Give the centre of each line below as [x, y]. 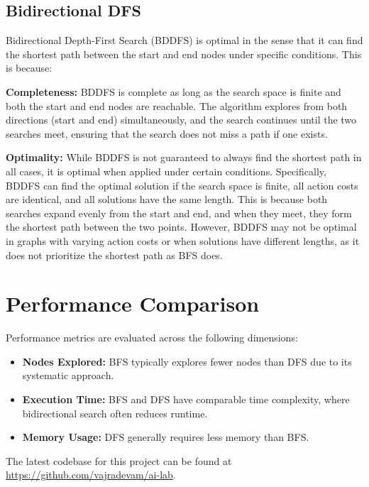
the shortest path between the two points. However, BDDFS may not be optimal [181, 227]
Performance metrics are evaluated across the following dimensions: [152, 338]
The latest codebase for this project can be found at [119, 460]
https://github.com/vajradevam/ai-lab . [91, 475]
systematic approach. [68, 375]
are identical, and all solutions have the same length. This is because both [167, 199]
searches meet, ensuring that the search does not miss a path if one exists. [167, 133]
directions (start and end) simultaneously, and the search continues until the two [181, 120]
